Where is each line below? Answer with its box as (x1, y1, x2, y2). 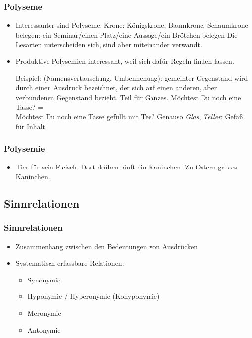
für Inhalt (15, 121, 45, 131)
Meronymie (27, 307, 61, 318)
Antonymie (27, 324, 61, 335)
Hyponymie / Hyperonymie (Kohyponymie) (27, 291, 160, 301)
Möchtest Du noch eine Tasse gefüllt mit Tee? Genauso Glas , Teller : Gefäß (15, 111, 243, 121)
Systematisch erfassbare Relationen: (15, 258, 124, 268)
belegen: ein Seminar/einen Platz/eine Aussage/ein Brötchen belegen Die (15, 29, 238, 40)
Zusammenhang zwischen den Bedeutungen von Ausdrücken (15, 241, 198, 251)
